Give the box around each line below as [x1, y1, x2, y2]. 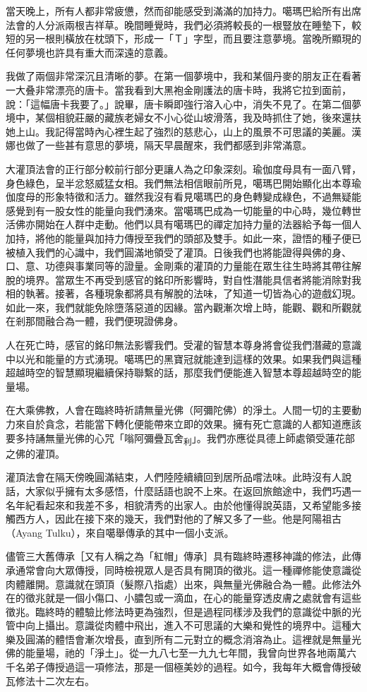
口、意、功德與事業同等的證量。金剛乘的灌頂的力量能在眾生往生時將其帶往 [6, 258, 351, 273]
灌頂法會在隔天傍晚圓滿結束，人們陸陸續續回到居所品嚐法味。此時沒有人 [6, 470, 342, 484]
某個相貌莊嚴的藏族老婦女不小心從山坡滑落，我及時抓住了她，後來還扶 [35, 110, 361, 125]
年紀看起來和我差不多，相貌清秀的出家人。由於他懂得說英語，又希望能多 [15, 497, 351, 512]
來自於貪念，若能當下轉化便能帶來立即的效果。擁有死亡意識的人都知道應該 [15, 417, 361, 431]
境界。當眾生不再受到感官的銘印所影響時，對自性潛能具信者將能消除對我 [25, 272, 361, 287]
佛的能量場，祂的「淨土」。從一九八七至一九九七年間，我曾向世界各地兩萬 [6, 645, 347, 660]
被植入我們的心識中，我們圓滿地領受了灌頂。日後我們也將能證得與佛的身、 [6, 244, 351, 259]
